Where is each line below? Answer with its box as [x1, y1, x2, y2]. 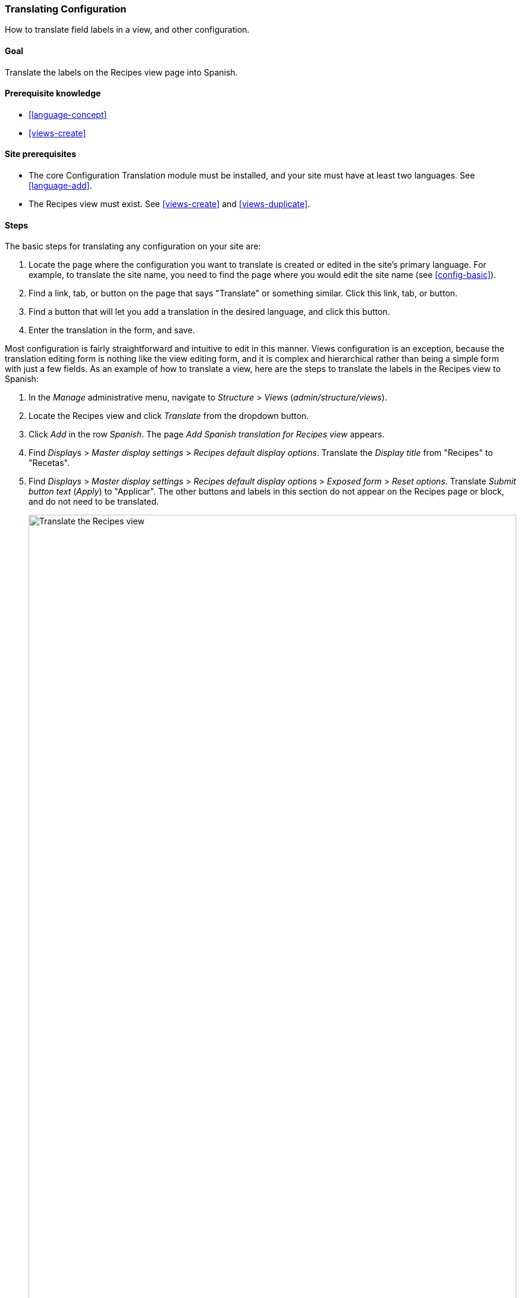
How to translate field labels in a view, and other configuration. [5, 24, 250, 35]
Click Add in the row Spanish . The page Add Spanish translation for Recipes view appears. [29, 429, 385, 440]
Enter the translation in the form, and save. [29, 325, 195, 336]
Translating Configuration [5, 3, 127, 15]
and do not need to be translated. [29, 496, 159, 507]
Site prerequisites [5, 149, 76, 159]
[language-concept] [29, 109, 107, 120]
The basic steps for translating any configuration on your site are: [5, 241, 261, 252]
